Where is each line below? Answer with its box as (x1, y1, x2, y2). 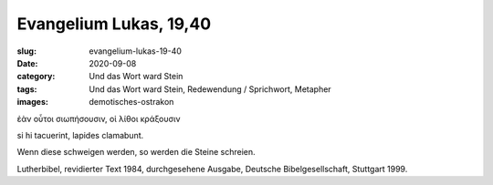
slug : (16, 46, 37, 57)
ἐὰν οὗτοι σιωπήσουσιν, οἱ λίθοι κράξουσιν (16, 113, 182, 124)
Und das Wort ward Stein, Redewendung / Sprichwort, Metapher (89, 83, 332, 95)
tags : (16, 83, 37, 95)
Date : (16, 57, 38, 68)
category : (16, 71, 56, 82)
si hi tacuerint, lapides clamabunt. (16, 129, 144, 140)
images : (16, 97, 49, 108)
